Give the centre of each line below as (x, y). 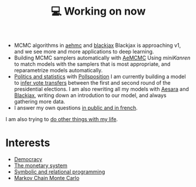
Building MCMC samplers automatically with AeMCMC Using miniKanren (102, 58)
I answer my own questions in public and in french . (76, 108)
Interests (28, 143)
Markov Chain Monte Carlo (47, 178)
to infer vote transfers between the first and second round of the (92, 83)
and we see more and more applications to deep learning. (84, 52)
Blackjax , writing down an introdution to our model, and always (90, 95)
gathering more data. (39, 102)
